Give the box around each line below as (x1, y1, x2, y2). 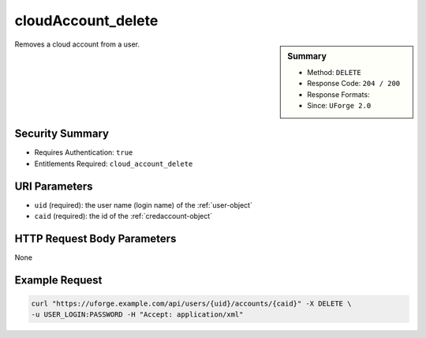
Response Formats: (307, 89, 370, 99)
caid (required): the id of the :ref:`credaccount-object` (34, 212, 213, 221)
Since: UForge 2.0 (307, 100, 372, 110)
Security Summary (14, 127, 110, 141)
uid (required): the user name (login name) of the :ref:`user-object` (34, 200, 252, 209)
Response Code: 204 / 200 (307, 79, 401, 88)
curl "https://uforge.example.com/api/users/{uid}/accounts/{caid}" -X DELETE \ (31, 299, 352, 308)
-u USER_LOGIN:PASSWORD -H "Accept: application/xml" (31, 310, 244, 319)
